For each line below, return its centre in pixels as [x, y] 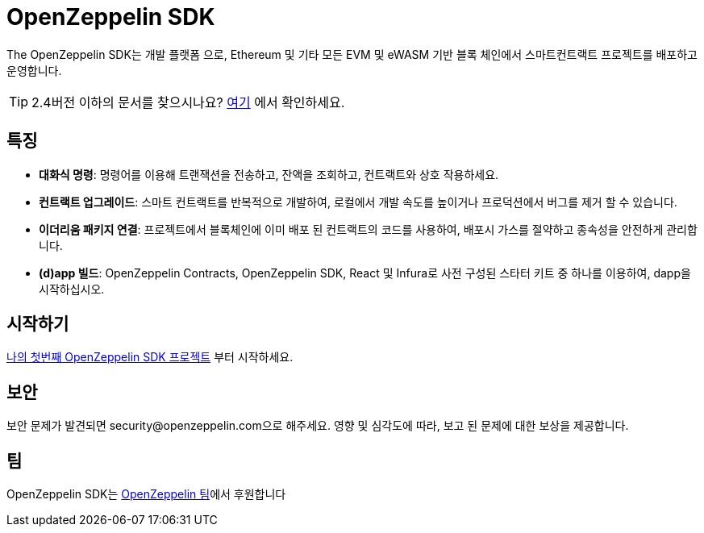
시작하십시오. [72, 289]
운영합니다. [34, 70]
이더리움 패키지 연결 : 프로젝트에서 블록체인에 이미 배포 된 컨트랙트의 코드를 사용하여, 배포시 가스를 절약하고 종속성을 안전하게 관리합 [368, 229]
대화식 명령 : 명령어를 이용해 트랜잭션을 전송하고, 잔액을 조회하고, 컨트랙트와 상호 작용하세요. [269, 174]
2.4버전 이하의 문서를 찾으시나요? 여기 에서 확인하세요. [188, 102]
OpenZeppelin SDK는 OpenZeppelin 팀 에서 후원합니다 [146, 494]
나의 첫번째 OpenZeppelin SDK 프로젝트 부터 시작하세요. [150, 357]
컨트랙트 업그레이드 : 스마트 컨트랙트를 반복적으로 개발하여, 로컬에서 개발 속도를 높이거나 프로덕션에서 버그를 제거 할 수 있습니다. [358, 202]
